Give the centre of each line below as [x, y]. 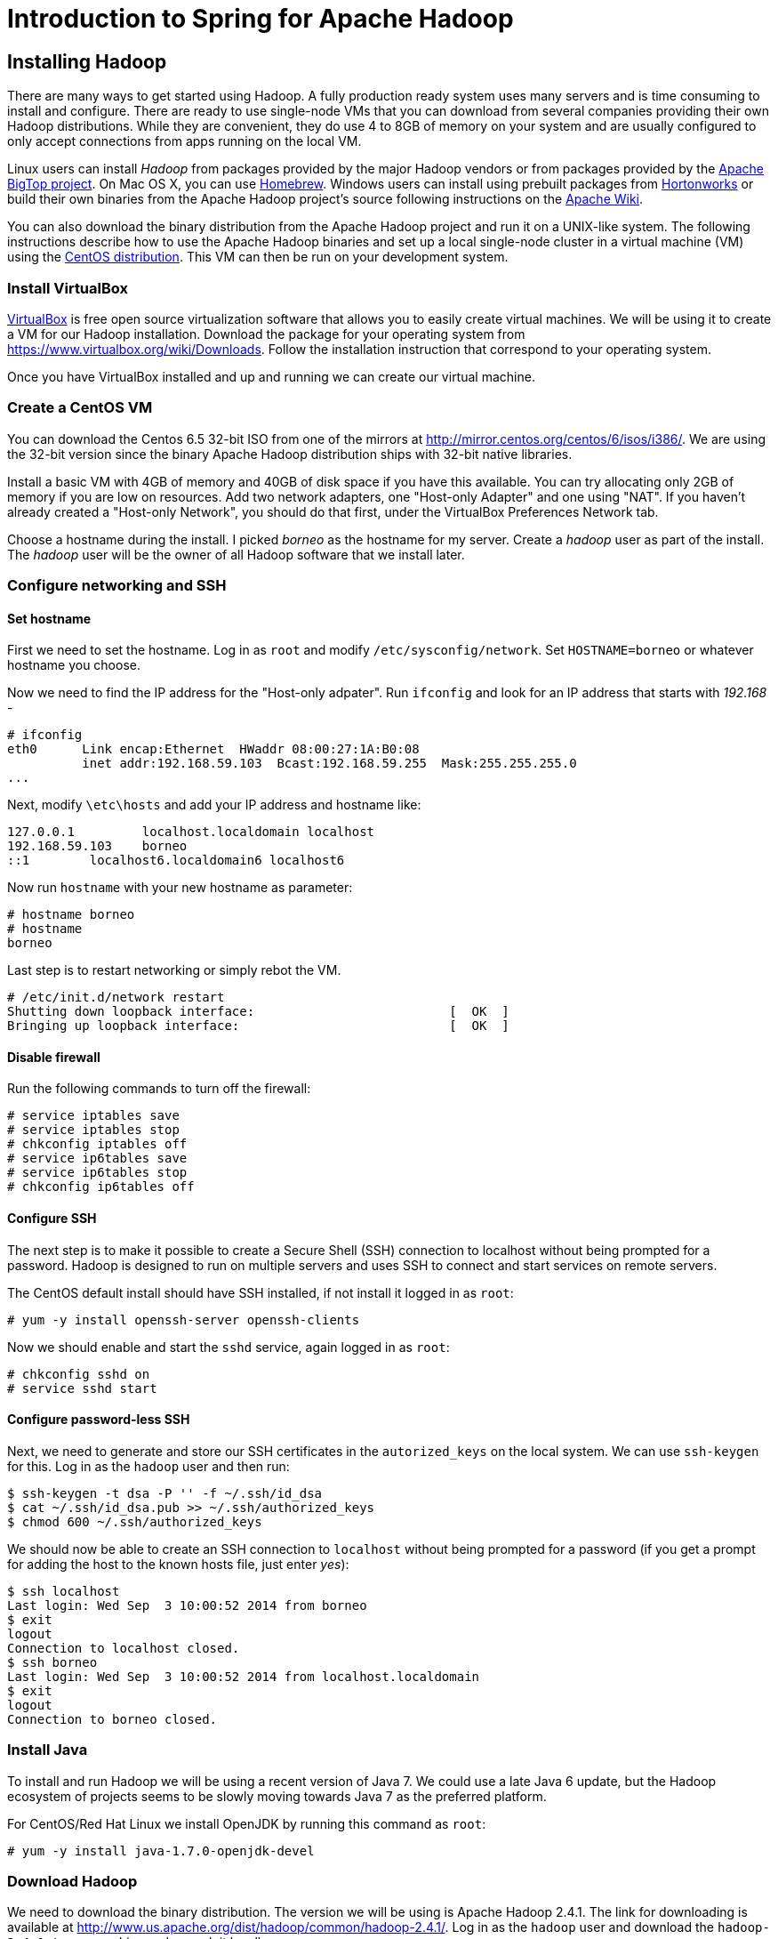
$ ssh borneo [52, 1662]
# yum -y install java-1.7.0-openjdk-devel [161, 1850]
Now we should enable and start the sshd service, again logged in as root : [229, 1347]
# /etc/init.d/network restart [116, 998]
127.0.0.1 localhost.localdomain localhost [191, 832]
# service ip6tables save [97, 1159]
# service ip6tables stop [97, 1173]
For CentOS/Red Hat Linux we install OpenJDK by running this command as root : [247, 1823]
